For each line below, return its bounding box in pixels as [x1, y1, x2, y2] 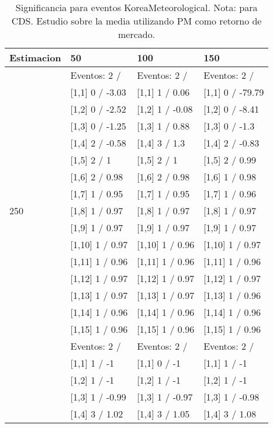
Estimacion [9, 51, 61, 64]
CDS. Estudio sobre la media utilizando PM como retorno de [11, 14, 262, 27]
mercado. [118, 27, 155, 41]
